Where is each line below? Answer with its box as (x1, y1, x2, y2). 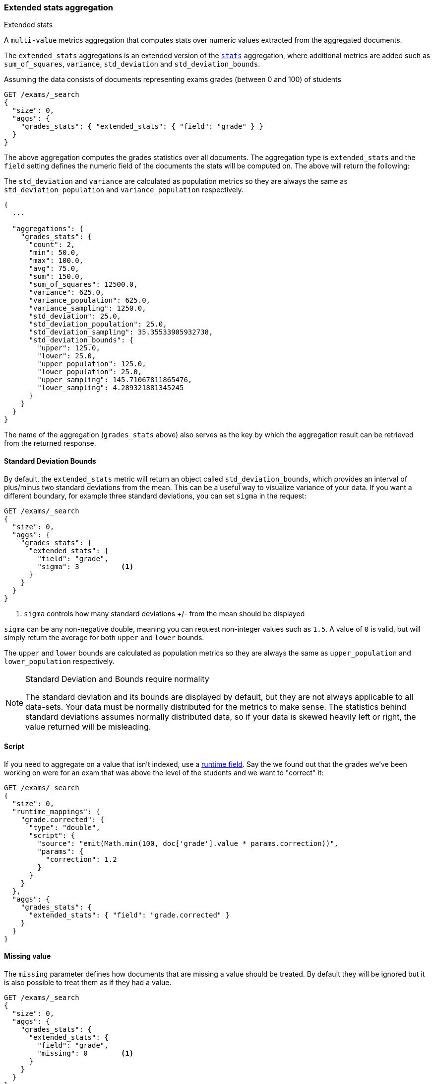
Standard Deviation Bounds (4, 456, 96, 465)
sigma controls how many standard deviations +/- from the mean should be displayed (24, 609, 305, 618)
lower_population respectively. (4, 657, 115, 666)
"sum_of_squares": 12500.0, (29, 280, 138, 289)
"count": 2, (29, 241, 75, 249)
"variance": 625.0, (29, 288, 105, 297)
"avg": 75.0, (29, 264, 79, 273)
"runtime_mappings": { (12, 807, 100, 816)
